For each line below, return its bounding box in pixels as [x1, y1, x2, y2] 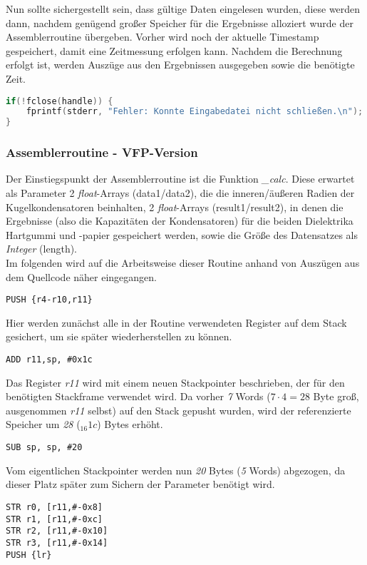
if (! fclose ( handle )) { [6, 96, 113, 106]
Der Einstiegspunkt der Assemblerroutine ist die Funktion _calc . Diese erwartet [6, 171, 355, 186]
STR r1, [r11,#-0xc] [6, 514, 103, 524]
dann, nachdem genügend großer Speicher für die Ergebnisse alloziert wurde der [6, 15, 353, 30]
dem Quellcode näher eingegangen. [6, 269, 157, 284]
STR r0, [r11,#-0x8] [6, 502, 103, 512]
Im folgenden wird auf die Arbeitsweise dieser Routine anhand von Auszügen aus [6, 255, 360, 270]
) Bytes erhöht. [97, 417, 163, 432]
